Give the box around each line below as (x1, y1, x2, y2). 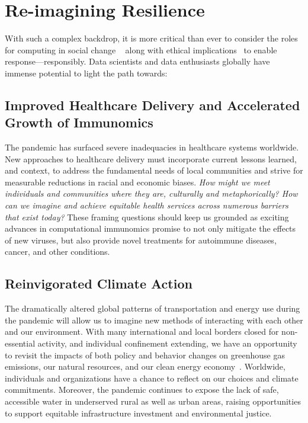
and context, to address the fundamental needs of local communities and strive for (5, 164, 303, 177)
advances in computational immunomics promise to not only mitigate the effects (5, 222, 296, 235)
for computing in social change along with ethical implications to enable (5, 43, 277, 56)
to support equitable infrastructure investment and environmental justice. (5, 406, 272, 419)
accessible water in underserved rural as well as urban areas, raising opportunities (5, 395, 301, 407)
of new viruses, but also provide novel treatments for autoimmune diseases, (5, 233, 277, 246)
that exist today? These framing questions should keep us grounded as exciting (5, 210, 289, 223)
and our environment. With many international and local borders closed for (5, 325, 279, 338)
